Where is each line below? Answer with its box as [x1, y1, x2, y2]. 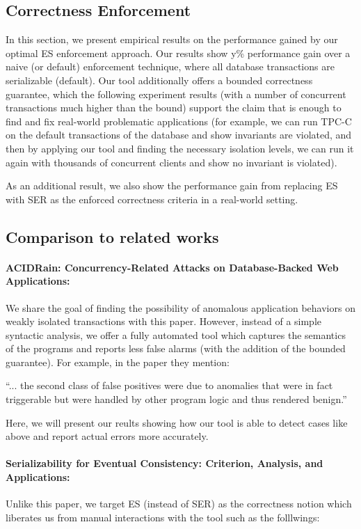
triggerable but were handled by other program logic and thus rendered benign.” [6, 392, 347, 406]
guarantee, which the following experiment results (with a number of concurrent [6, 86, 346, 101]
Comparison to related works [6, 226, 219, 247]
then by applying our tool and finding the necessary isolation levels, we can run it [6, 141, 354, 155]
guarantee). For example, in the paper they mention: [6, 354, 230, 369]
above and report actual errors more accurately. [6, 429, 209, 443]
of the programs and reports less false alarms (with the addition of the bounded [6, 341, 346, 356]
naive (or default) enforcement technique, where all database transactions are [6, 59, 335, 74]
